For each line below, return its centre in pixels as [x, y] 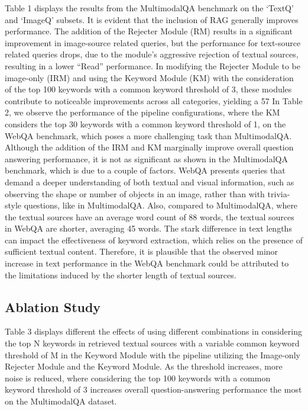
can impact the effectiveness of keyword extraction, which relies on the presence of [154, 240]
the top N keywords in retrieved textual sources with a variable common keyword [152, 343]
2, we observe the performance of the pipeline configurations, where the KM [142, 112]
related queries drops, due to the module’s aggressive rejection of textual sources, [152, 54]
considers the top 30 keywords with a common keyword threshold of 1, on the [145, 123]
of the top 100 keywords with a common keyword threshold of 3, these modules [148, 89]
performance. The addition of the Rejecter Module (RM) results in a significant [149, 31]
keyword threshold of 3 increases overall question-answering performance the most [153, 389]
